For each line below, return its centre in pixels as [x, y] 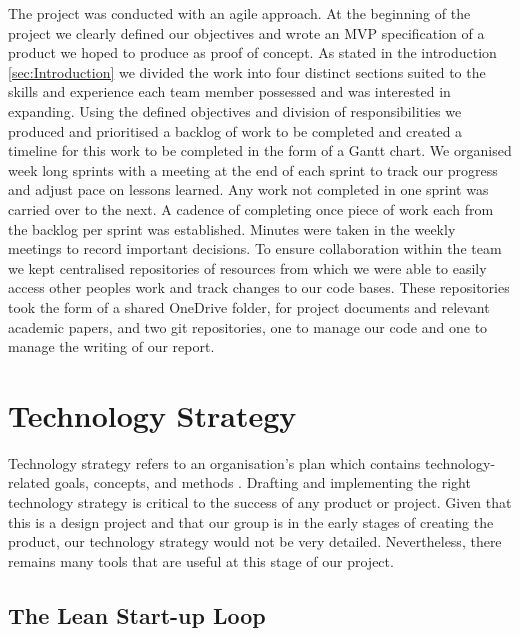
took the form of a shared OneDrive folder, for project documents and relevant [249, 306]
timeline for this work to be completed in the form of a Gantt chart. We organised [260, 150]
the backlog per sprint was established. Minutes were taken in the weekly [232, 228]
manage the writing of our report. [111, 346]
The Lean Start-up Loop [137, 614]
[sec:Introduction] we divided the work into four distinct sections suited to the [247, 71]
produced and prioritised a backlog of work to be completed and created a [235, 130]
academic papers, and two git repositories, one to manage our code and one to [248, 326]
